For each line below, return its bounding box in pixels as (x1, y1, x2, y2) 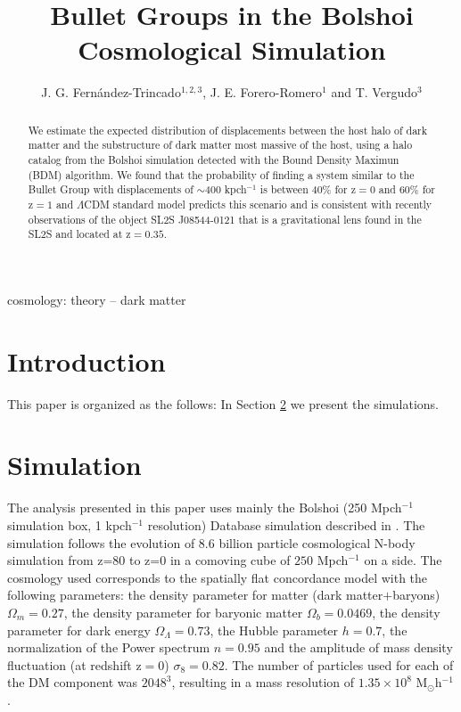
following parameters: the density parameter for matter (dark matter (7, 585, 383, 604)
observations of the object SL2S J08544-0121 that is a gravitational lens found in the (28, 211, 422, 226)
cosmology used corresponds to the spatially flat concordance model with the (7, 568, 428, 586)
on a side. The (364, 551, 442, 569)
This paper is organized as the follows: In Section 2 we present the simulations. (7, 394, 440, 413)
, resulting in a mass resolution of (171, 673, 355, 692)
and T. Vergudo (331, 83, 417, 102)
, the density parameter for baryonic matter (63, 602, 303, 621)
